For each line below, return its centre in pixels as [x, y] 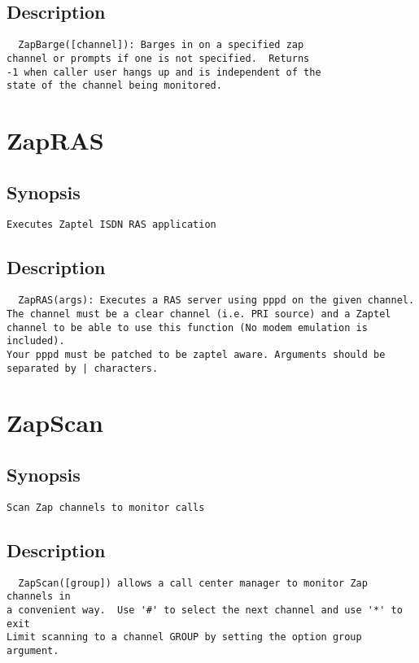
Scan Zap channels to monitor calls [106, 507]
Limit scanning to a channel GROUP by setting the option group [184, 637]
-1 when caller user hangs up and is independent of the [164, 72]
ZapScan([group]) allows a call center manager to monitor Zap [193, 583]
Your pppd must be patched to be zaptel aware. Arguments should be [196, 354]
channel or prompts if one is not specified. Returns [158, 58]
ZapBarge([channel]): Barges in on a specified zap [161, 45]
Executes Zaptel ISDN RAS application [111, 225]
